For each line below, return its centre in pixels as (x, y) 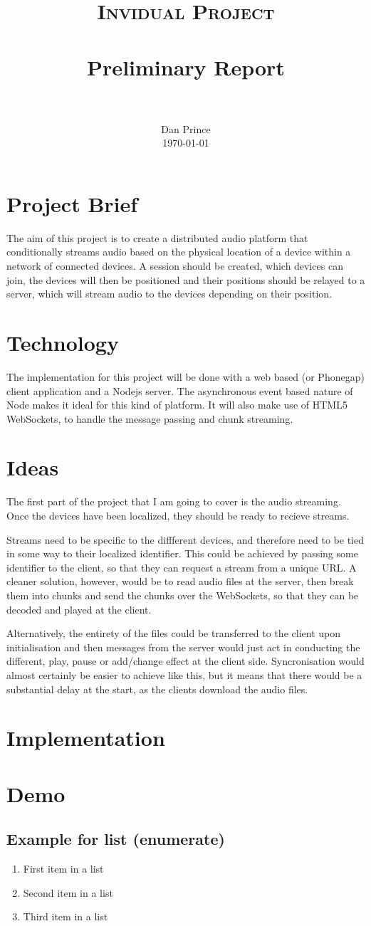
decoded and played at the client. (79, 609)
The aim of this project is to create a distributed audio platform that (157, 237)
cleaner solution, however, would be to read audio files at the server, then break (180, 581)
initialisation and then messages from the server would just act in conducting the (183, 647)
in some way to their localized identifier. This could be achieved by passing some (182, 553)
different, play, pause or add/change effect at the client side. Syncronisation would (185, 661)
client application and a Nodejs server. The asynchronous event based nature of (180, 390)
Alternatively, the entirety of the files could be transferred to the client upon (173, 633)
